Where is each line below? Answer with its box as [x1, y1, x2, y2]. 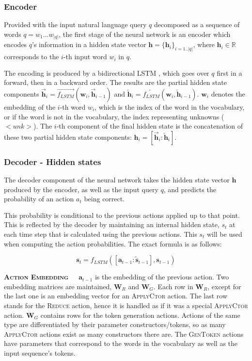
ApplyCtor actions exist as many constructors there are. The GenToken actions [4, 328, 244, 339]
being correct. [84, 194, 125, 204]
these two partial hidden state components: [4, 131, 132, 142]
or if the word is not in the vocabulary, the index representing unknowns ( [4, 111, 224, 121]
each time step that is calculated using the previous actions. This [4, 229, 197, 239]
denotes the [211, 88, 245, 98]
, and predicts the [163, 184, 216, 194]
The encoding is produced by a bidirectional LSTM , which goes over [4, 67, 209, 78]
